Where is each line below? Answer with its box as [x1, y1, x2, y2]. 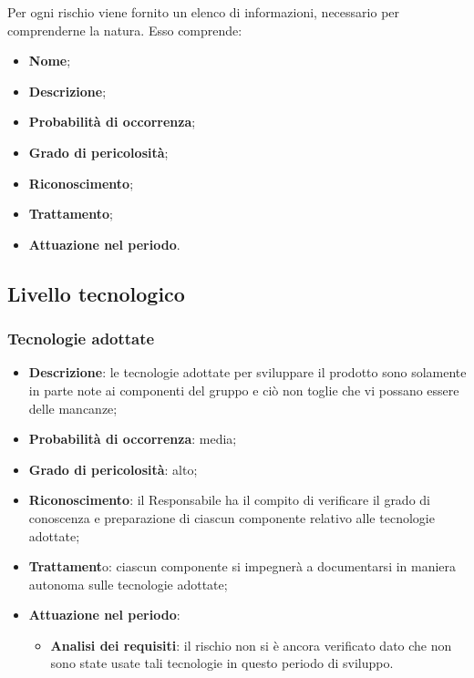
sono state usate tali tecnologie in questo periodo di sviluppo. [50, 653, 394, 673]
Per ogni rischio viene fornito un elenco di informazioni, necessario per [7, 3, 400, 21]
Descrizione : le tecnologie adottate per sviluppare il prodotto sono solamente [28, 363, 467, 382]
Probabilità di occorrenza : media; [28, 429, 237, 448]
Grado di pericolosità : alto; [28, 459, 198, 478]
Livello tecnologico [7, 279, 185, 307]
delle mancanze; [28, 398, 118, 417]
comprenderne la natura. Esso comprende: [7, 20, 242, 39]
